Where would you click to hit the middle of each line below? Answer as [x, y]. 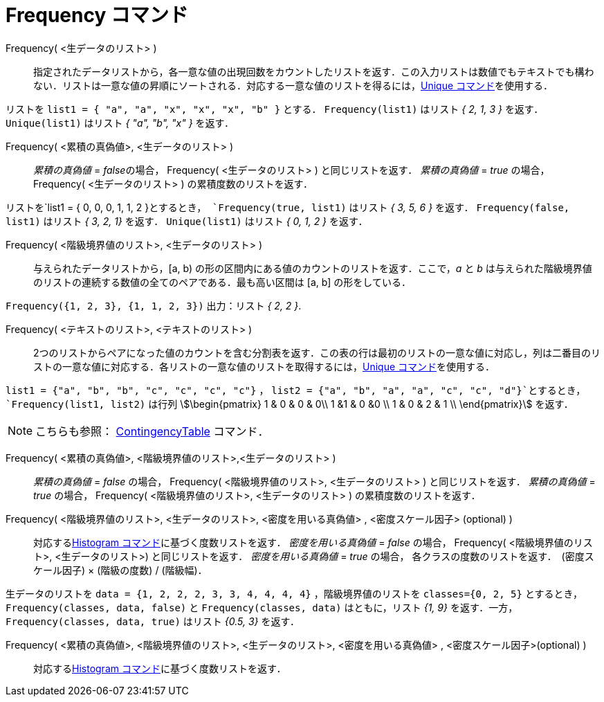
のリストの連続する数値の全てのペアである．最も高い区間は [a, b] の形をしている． [222, 282]
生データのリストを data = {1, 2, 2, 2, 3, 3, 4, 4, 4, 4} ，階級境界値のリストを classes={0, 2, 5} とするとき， [294, 593]
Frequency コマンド [97, 15]
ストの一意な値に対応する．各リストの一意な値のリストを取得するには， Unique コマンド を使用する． [264, 366]
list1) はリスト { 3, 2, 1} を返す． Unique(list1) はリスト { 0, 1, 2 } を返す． [187, 221]
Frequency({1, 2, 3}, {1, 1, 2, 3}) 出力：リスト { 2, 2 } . [154, 305]
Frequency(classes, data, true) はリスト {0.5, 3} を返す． [153, 621]
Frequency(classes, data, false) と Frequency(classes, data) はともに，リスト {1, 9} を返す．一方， [262, 607]
